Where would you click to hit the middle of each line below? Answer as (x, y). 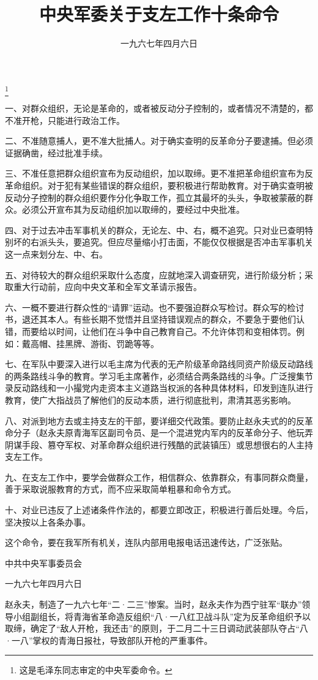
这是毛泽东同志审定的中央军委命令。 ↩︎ (96, 670)
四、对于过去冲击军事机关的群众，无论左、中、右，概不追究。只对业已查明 (155, 230)
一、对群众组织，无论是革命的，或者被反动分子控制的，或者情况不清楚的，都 (159, 108)
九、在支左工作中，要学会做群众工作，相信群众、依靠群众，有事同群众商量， (159, 477)
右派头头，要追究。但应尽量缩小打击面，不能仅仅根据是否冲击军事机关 (172, 242)
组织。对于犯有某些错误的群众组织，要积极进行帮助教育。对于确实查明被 (167, 185)
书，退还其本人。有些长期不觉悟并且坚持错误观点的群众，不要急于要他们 (150, 319)
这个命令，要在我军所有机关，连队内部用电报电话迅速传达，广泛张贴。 (146, 542)
